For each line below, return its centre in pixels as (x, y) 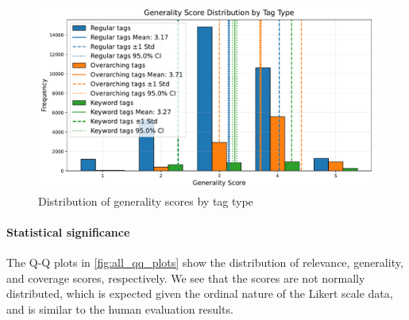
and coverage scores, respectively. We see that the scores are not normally (186, 278)
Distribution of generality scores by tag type (146, 200)
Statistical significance (68, 231)
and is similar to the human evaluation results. (120, 308)
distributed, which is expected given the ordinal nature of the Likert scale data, (200, 293)
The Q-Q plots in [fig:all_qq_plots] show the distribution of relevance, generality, (205, 262)
